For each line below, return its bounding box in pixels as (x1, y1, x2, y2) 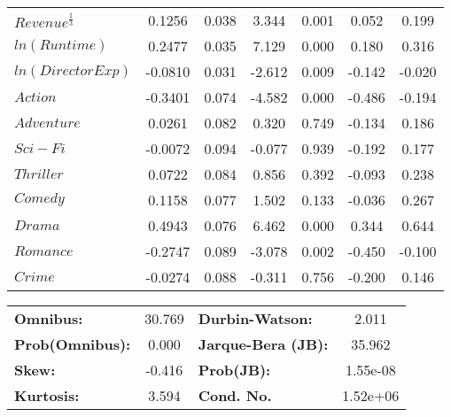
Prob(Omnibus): (14, 334, 131, 354)
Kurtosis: (14, 385, 80, 405)
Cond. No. (198, 385, 272, 405)
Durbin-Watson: (198, 308, 313, 328)
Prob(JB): (198, 359, 271, 380)
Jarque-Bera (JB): (198, 334, 329, 354)
